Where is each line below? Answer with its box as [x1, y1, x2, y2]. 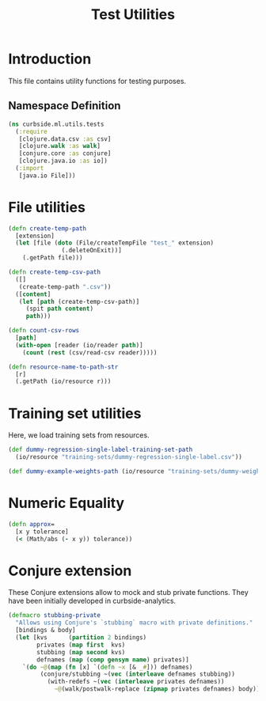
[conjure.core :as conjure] [18, 150, 112, 157]
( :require [15, 127, 47, 135]
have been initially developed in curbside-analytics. [8, 596, 177, 606]
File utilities [8, 198, 85, 216]
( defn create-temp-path [8, 224, 87, 233]
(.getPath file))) [22, 254, 83, 262]
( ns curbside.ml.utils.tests [8, 120, 104, 128]
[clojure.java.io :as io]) [18, 157, 108, 165]
